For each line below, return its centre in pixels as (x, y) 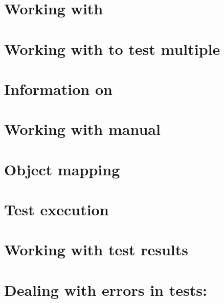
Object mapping (62, 169)
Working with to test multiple (112, 48)
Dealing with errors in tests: (106, 289)
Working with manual (82, 129)
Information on (58, 88)
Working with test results (96, 249)
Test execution (57, 209)
